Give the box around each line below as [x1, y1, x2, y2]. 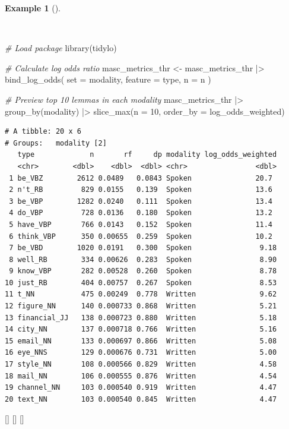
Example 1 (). [5, 2, 61, 14]
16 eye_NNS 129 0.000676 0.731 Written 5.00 [5, 348, 277, 357]
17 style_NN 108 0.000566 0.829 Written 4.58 [5, 360, 277, 369]
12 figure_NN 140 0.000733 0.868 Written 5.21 [5, 302, 277, 311]
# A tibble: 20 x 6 [5, 127, 81, 136]
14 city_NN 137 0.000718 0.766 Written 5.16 [5, 325, 277, 334]
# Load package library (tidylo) [5, 42, 117, 54]
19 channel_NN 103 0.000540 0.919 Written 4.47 [5, 383, 277, 392]
